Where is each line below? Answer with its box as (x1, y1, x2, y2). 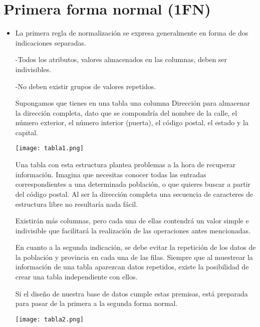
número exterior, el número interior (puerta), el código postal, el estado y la (15, 117, 248, 128)
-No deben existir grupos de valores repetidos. (15, 81, 156, 91)
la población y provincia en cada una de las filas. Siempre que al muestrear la (15, 251, 253, 262)
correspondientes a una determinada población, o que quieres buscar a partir (15, 179, 251, 189)
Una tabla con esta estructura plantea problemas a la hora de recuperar (15, 159, 236, 170)
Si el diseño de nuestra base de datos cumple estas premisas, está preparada (15, 288, 248, 298)
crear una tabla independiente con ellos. (15, 271, 138, 282)
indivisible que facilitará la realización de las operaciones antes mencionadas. (15, 225, 250, 235)
